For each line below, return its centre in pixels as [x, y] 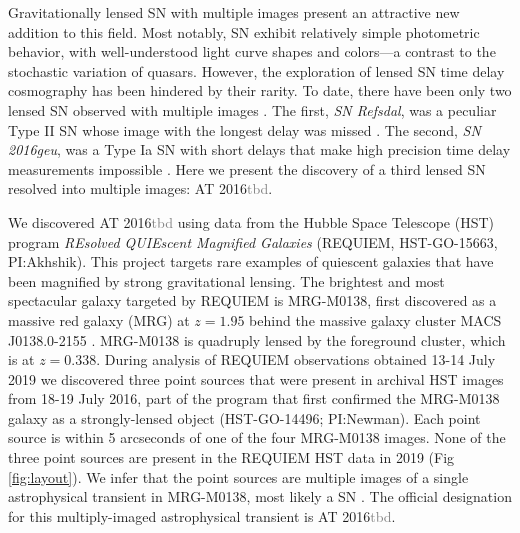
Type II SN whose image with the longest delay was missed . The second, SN [244, 129]
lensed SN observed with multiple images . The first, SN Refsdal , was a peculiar [252, 109]
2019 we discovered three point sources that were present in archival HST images [256, 378]
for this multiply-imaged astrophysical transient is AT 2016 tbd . [202, 515]
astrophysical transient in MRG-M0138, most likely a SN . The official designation [260, 496]
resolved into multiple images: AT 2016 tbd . [140, 188]
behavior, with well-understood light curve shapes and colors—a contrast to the [252, 51]
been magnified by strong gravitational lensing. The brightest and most [226, 280]
